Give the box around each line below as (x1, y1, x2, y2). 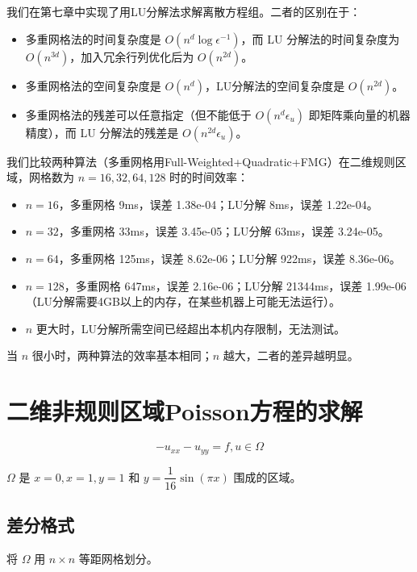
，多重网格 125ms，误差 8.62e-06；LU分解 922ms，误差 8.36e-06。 (58, 249, 401, 266)
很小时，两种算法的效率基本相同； (31, 347, 213, 364)
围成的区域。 (233, 468, 302, 485)
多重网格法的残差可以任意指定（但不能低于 (25, 106, 252, 123)
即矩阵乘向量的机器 (308, 106, 411, 123)
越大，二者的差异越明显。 (223, 347, 359, 364)
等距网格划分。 (78, 549, 158, 566)
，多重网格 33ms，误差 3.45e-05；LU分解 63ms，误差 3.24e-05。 (58, 223, 390, 240)
